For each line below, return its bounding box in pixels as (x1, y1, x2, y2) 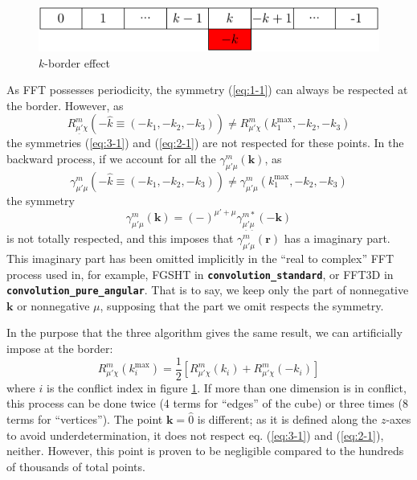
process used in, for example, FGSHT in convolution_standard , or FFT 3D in (6, 265, 394, 282)
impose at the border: (6, 340, 113, 357)
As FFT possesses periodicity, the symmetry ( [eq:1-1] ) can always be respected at (6, 81, 408, 98)
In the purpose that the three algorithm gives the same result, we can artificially (6, 324, 403, 341)
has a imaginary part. (284, 230, 390, 247)
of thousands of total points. (6, 457, 145, 474)
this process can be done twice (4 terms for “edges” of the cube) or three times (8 (6, 395, 408, 412)
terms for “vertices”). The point (6, 410, 163, 427)
